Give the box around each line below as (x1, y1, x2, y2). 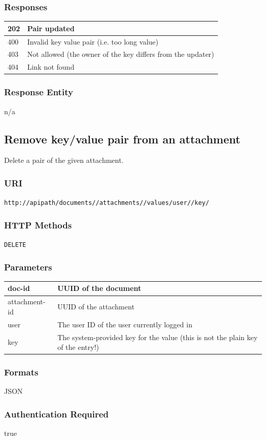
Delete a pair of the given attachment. (4, 155, 124, 165)
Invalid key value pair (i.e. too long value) (27, 36, 159, 47)
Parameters (4, 260, 52, 273)
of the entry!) (57, 342, 99, 352)
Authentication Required (4, 407, 109, 420)
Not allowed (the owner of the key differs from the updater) (27, 49, 214, 59)
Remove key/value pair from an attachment (4, 131, 240, 146)
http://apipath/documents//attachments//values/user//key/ (4, 199, 209, 207)
